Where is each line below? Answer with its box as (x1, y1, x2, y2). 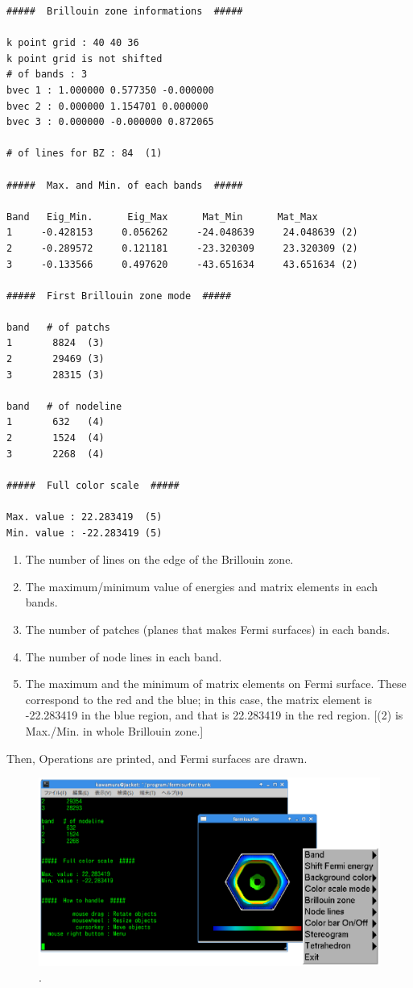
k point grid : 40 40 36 (6, 37, 139, 49)
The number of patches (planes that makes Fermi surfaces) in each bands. (25, 620, 390, 637)
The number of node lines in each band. (25, 648, 222, 665)
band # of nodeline (6, 400, 122, 412)
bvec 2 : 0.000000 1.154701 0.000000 (6, 100, 209, 112)
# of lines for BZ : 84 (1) (6, 148, 163, 160)
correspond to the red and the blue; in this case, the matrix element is (25, 690, 372, 707)
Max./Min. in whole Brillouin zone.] (25, 722, 204, 739)
